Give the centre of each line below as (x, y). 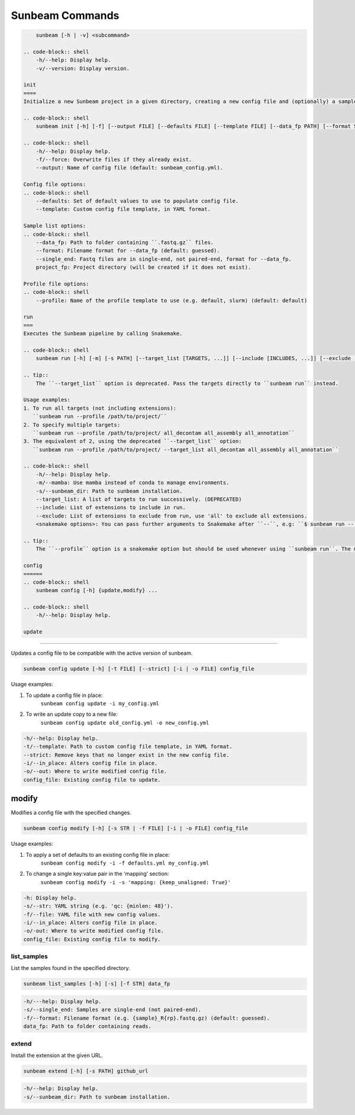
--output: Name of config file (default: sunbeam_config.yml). (130, 168)
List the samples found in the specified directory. (70, 968)
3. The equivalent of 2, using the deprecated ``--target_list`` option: (133, 441)
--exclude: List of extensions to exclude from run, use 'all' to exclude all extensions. (172, 516)
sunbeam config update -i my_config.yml (100, 704)
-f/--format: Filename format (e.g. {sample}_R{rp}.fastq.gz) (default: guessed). (147, 1018)
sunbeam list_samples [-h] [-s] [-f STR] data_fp (97, 984)
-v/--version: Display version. (83, 68)
